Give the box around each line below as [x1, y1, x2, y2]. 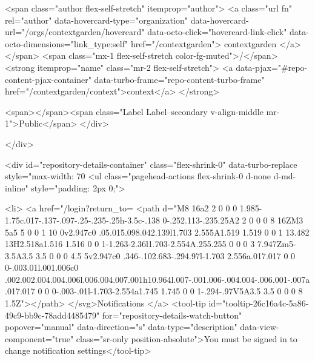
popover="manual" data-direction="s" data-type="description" [5, 320, 237, 333]
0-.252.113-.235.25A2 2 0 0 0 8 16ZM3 [162, 213, 303, 226]
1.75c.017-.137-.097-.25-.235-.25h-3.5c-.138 [5, 213, 160, 226]
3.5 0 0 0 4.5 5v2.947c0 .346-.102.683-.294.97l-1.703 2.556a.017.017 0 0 [35, 249, 296, 262]
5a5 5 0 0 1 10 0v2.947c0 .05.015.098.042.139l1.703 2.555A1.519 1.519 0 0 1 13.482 [5, 225, 310, 238]
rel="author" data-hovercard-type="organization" [5, 13, 188, 26]
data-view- [240, 320, 279, 333]
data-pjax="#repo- [236, 61, 308, 73]
